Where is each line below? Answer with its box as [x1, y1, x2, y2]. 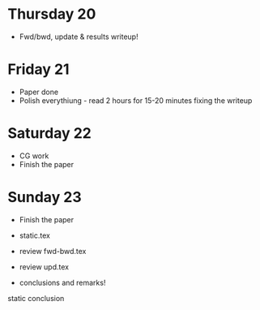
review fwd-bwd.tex [19, 246, 87, 256]
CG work [19, 151, 49, 161]
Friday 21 [7, 60, 70, 79]
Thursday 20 [7, 5, 96, 24]
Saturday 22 [7, 124, 92, 143]
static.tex [19, 230, 50, 240]
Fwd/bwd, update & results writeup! [19, 32, 139, 41]
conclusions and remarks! [19, 278, 106, 287]
